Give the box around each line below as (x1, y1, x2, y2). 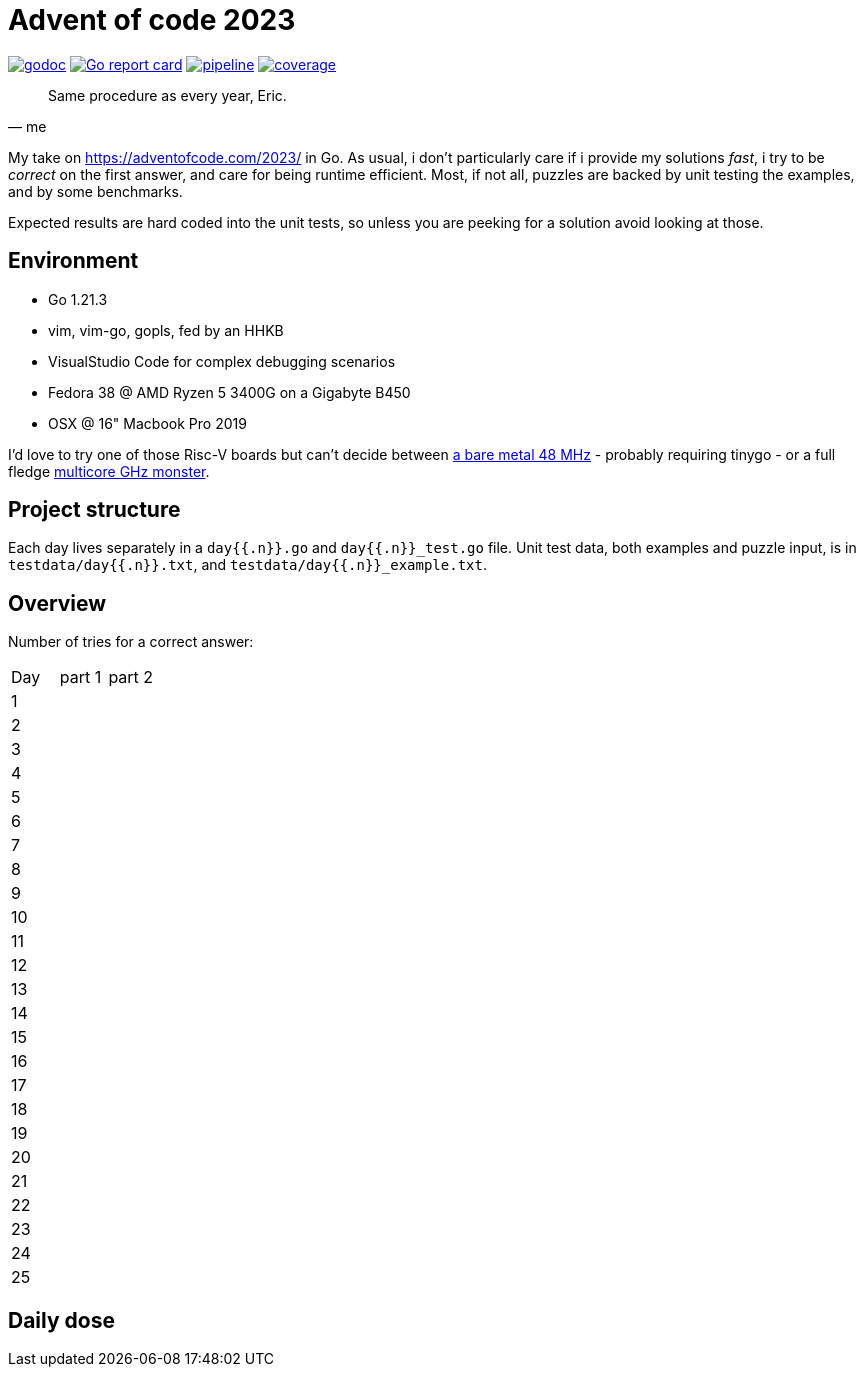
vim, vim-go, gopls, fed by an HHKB (48, 321, 284, 339)
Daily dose (8, 1307, 115, 1333)
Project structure (8, 497, 181, 523)
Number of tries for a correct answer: (8, 633, 254, 651)
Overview (8, 590, 107, 616)
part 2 (108, 667, 154, 688)
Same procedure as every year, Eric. (48, 86, 287, 104)
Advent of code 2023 (8, 3, 296, 37)
